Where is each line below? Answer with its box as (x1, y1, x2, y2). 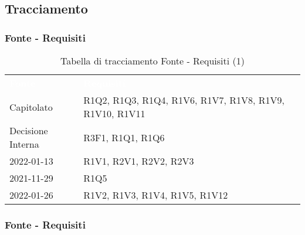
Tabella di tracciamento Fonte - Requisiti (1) (60, 54, 245, 67)
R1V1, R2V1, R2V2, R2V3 (83, 154, 194, 168)
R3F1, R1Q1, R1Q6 (83, 130, 165, 144)
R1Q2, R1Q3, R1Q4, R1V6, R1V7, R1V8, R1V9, (83, 93, 285, 107)
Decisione (9, 124, 48, 137)
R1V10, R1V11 (83, 107, 145, 120)
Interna (9, 137, 39, 151)
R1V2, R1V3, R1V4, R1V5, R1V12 (83, 188, 228, 202)
